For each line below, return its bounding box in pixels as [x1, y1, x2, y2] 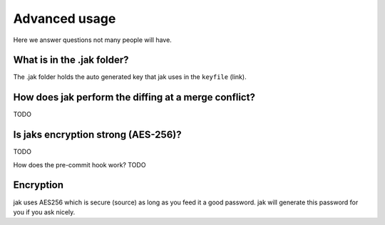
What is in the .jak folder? [13, 54, 129, 66]
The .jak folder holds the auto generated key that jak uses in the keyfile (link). [13, 73, 247, 81]
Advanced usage [13, 11, 116, 26]
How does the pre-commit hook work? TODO [13, 160, 146, 169]
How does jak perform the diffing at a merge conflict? [13, 91, 256, 103]
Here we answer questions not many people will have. [13, 36, 173, 44]
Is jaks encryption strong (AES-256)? [13, 129, 182, 141]
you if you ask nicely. [13, 207, 76, 216]
